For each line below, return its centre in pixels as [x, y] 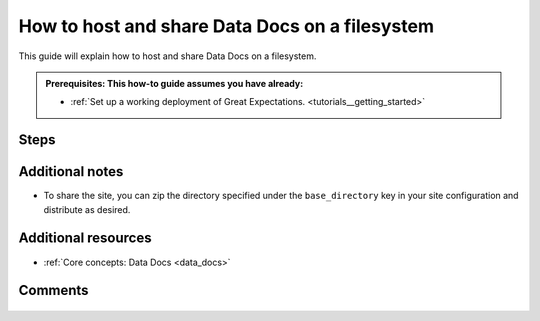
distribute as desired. [87, 209]
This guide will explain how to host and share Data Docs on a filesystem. [167, 56]
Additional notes [71, 171]
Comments [53, 290]
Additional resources [85, 238]
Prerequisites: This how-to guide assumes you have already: [174, 83]
